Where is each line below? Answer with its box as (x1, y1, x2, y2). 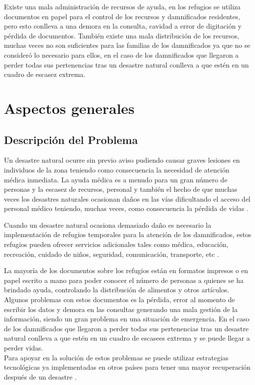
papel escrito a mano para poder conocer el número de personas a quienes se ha (4, 275, 244, 285)
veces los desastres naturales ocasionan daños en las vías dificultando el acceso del (4, 193, 251, 204)
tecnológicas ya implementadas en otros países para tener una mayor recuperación (4, 362, 251, 372)
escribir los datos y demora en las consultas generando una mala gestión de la (4, 304, 238, 314)
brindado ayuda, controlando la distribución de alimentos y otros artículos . (4, 284, 229, 295)
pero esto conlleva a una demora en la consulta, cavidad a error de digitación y (4, 21, 242, 31)
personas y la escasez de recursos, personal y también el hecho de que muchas (4, 184, 237, 194)
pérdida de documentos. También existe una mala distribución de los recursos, (4, 30, 239, 40)
